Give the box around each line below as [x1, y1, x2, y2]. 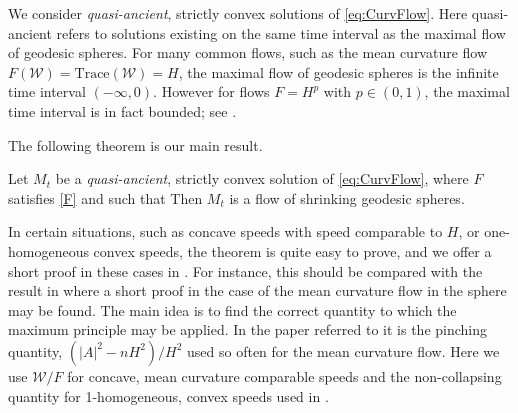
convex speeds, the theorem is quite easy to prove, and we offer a [93, 240, 492, 261]
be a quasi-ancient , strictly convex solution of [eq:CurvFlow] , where [55, 168, 469, 189]
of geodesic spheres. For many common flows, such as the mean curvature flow [8, 42, 488, 63]
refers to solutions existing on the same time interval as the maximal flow [56, 22, 506, 43]
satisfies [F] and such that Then [8, 187, 203, 208]
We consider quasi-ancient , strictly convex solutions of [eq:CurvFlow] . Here [8, 3, 468, 23]
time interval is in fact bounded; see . [8, 100, 237, 121]
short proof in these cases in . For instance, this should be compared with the [8, 260, 483, 281]
